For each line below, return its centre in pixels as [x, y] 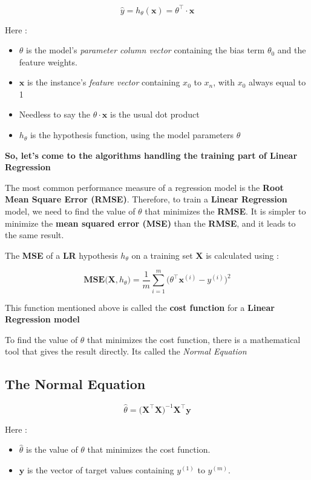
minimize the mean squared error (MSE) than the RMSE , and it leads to [150, 223]
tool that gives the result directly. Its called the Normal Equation [126, 351]
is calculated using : [242, 255]
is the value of [52, 449]
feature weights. [48, 62]
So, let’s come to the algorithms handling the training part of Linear [151, 155]
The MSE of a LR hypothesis [61, 255]
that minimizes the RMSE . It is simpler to [225, 211]
